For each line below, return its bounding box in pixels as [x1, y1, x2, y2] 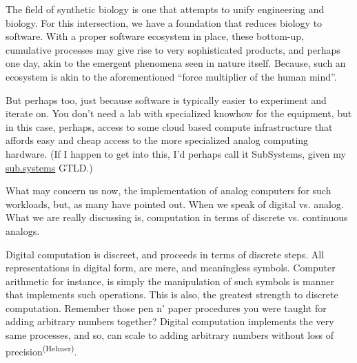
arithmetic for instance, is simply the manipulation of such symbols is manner [6, 273, 335, 288]
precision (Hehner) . [6, 342, 77, 358]
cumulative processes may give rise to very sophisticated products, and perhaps [6, 42, 340, 56]
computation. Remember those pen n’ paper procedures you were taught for [6, 300, 327, 315]
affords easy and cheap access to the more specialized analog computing [6, 133, 309, 147]
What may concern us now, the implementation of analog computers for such [6, 183, 331, 198]
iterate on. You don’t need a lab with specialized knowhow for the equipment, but [6, 106, 352, 121]
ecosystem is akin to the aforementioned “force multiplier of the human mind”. [6, 69, 337, 83]
